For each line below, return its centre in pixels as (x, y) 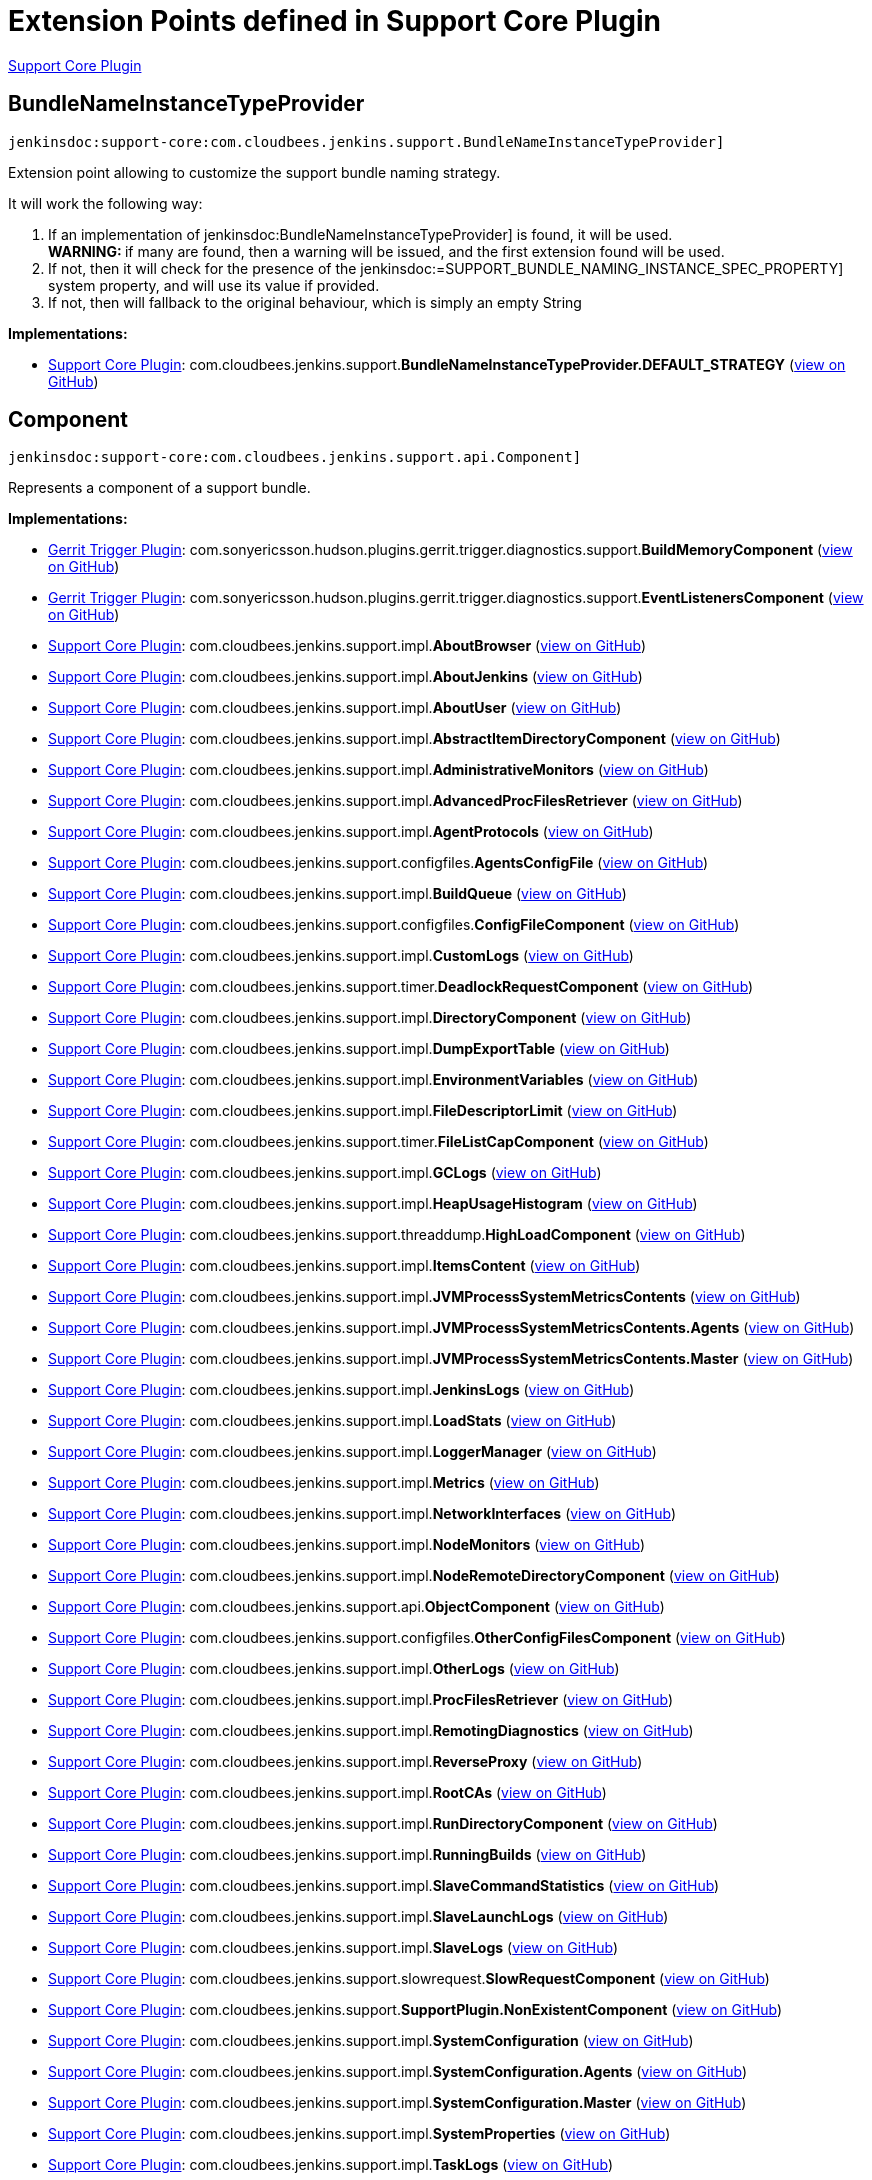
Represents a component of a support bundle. (159, 488)
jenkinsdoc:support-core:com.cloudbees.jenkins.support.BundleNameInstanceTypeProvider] (366, 141)
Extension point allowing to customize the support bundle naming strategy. (254, 172)
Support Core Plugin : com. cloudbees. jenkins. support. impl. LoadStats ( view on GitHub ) (332, 1421)
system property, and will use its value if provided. (214, 285)
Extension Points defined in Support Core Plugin (334, 21)
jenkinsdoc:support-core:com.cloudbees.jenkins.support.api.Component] (295, 457)
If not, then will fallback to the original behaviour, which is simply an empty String (315, 302)
